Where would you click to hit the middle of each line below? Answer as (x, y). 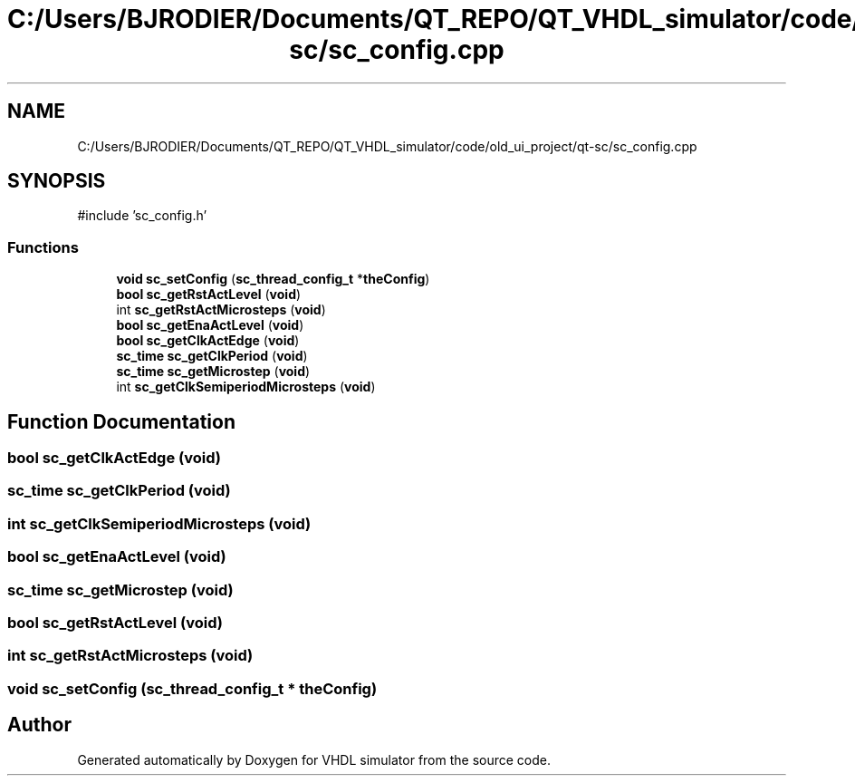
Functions (43, 247)
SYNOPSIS (57, 181)
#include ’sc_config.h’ (142, 216)
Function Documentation (121, 421)
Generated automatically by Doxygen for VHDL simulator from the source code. (314, 759)
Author (39, 725)
